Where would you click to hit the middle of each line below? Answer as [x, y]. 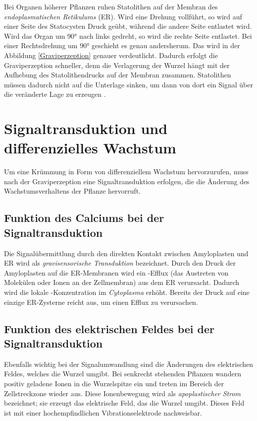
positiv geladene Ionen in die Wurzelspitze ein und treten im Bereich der [114, 383]
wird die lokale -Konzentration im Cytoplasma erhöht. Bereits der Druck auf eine [127, 292]
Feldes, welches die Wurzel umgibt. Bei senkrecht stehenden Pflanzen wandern [123, 374]
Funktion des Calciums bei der [84, 218]
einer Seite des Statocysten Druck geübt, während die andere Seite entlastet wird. [128, 26]
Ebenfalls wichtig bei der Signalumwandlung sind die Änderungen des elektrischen [129, 364]
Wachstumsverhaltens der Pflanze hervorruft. [72, 191]
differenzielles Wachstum [90, 148]
